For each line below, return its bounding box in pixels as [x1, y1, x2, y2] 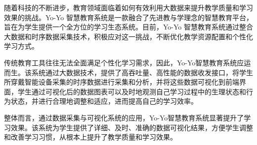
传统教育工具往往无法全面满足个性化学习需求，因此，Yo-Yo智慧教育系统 [4, 57, 237, 67]
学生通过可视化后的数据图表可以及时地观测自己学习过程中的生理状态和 [17, 86, 246, 96]
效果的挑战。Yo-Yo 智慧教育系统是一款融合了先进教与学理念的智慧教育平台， [4, 12, 253, 22]
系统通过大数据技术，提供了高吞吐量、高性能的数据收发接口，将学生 [31, 67, 253, 77]
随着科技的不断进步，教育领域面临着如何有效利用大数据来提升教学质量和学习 [4, 2, 253, 12]
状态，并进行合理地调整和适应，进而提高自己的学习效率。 [10, 96, 198, 106]
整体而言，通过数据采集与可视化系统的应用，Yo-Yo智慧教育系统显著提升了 [4, 112, 244, 122]
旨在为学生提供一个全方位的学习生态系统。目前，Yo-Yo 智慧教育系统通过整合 [4, 22, 253, 32]
